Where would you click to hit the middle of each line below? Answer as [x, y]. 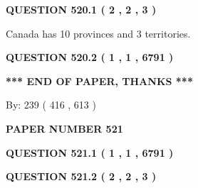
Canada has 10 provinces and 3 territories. [98, 33]
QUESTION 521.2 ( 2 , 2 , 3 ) [81, 176]
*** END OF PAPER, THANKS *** [99, 81]
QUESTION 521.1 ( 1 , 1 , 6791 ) [90, 152]
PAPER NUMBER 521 [64, 128]
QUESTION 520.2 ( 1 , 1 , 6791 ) [90, 57]
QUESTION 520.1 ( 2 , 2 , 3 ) [81, 9]
